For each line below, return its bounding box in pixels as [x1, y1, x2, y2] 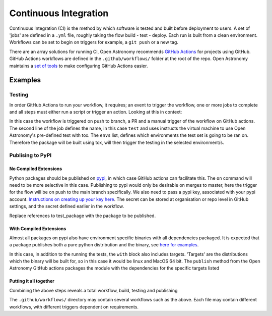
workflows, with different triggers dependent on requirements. [9, 303, 139, 310]
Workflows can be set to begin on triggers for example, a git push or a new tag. [9, 39, 179, 45]
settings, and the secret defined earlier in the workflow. [9, 203, 124, 209]
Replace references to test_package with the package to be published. [9, 213, 156, 219]
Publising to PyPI [9, 152, 52, 159]
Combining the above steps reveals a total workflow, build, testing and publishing [9, 287, 178, 293]
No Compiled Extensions [9, 166, 62, 172]
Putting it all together [9, 278, 55, 284]
